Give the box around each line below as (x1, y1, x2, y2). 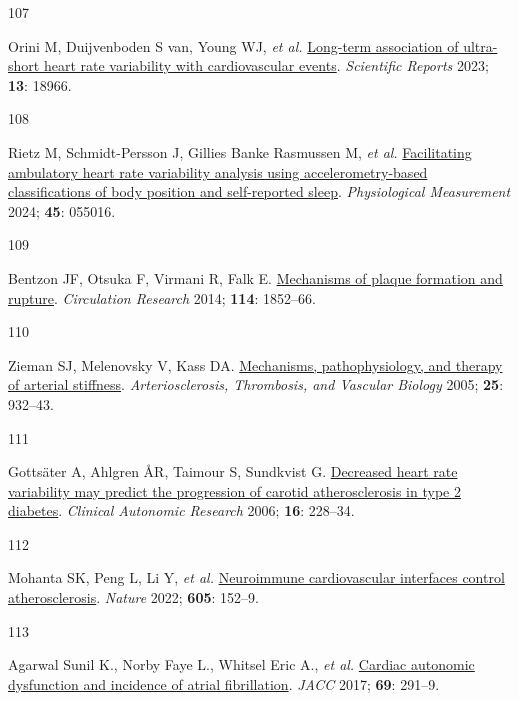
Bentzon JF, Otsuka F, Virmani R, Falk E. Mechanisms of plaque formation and (8, 267, 503, 288)
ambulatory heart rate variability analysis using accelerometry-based (8, 161, 428, 182)
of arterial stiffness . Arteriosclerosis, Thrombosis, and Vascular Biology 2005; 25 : (8, 374, 504, 395)
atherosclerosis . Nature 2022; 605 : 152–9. (8, 587, 259, 608)
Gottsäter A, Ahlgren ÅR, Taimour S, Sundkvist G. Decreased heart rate (8, 461, 458, 482)
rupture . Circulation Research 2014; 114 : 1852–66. (8, 287, 316, 308)
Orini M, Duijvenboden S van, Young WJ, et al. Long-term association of (8, 35, 459, 56)
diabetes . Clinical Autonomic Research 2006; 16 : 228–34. (8, 500, 355, 521)
